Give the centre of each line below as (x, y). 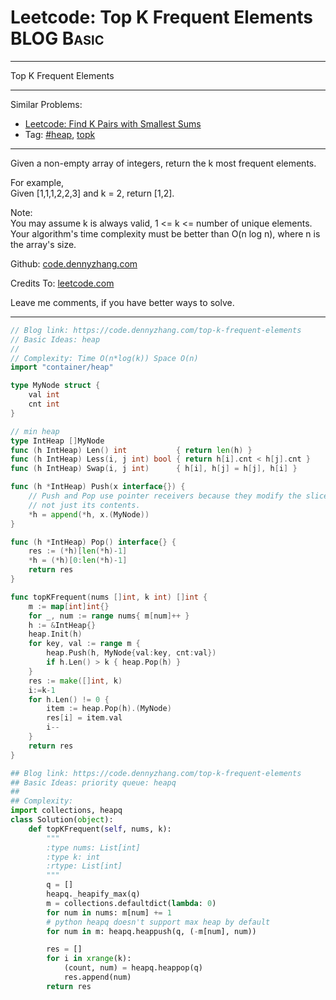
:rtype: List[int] (84, 866)
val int (44, 395)
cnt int (44, 404)
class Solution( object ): (62, 820)
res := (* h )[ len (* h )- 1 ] (78, 551)
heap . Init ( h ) (55, 634)
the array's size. (43, 244)
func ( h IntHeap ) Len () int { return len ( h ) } (131, 450)
